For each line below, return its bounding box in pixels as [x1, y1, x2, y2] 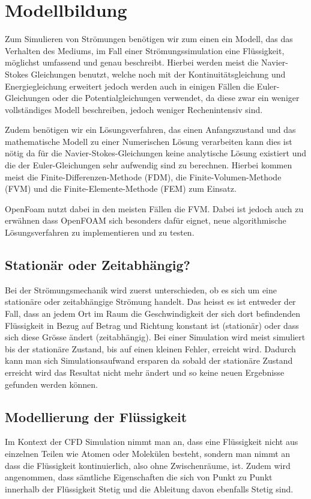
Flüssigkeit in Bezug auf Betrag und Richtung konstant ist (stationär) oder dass [5, 319, 299, 331]
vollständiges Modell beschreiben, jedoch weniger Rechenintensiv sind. [5, 103, 263, 115]
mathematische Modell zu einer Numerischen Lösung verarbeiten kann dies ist [5, 135, 292, 147]
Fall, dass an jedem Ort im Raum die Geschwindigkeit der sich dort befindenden [5, 307, 301, 320]
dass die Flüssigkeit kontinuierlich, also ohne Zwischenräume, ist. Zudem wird [5, 459, 291, 471]
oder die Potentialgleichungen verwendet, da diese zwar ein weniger [52, 91, 300, 104]
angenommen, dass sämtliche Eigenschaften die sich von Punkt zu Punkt [5, 471, 273, 483]
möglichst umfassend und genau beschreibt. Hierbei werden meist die [5, 56, 259, 69]
